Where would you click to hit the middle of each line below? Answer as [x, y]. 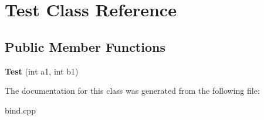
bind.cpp [20, 110]
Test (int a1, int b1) [42, 71]
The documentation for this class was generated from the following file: [132, 91]
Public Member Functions [85, 46]
